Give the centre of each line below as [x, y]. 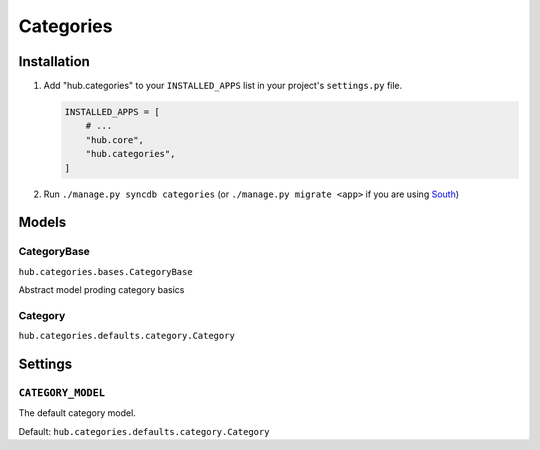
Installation [54, 61]
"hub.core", [115, 139]
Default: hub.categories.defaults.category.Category [144, 431]
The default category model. [77, 413]
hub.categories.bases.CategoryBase [106, 271]
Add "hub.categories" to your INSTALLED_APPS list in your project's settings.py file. [223, 86]
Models [42, 222]
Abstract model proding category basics [101, 290]
